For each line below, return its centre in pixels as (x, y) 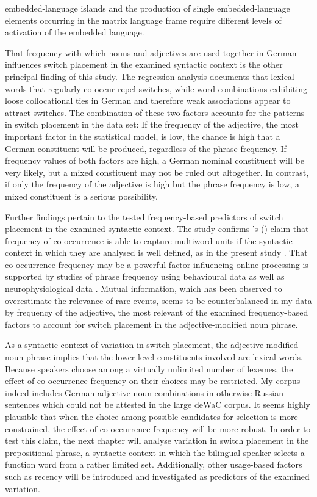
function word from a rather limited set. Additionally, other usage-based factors (154, 464)
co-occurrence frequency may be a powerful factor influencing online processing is (157, 264)
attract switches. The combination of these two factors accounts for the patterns (155, 112)
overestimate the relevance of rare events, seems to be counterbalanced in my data (158, 300)
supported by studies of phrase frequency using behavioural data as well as (145, 276)
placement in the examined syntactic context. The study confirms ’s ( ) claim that (157, 229)
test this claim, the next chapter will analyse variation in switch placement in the (157, 441)
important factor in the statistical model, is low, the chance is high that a (143, 136)
